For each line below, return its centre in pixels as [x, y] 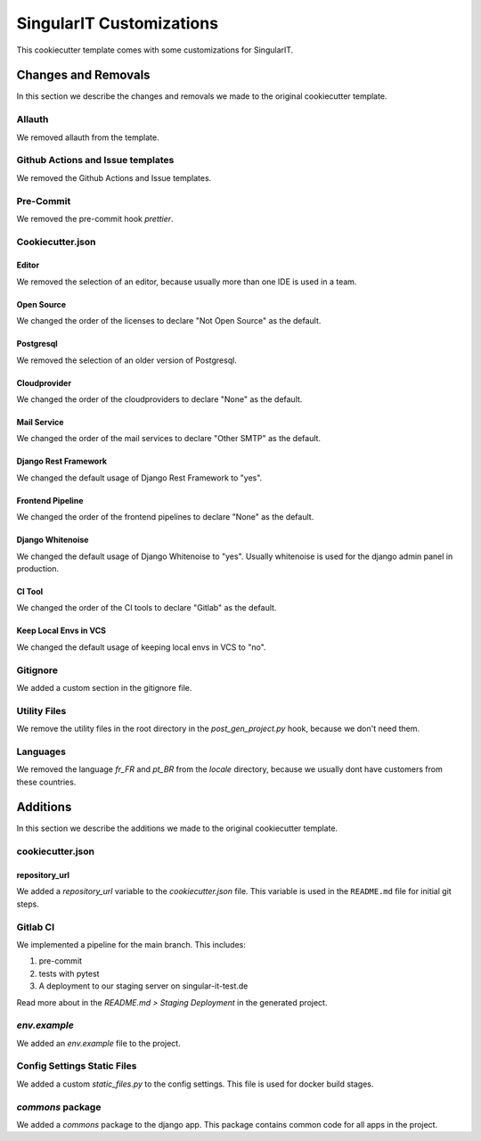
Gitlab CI [36, 927]
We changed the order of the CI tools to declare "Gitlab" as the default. [147, 608]
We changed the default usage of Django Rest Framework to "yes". [139, 478]
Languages [41, 751]
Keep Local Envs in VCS [61, 631]
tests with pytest [69, 973]
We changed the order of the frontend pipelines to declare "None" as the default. [165, 517]
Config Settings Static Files [77, 1066]
